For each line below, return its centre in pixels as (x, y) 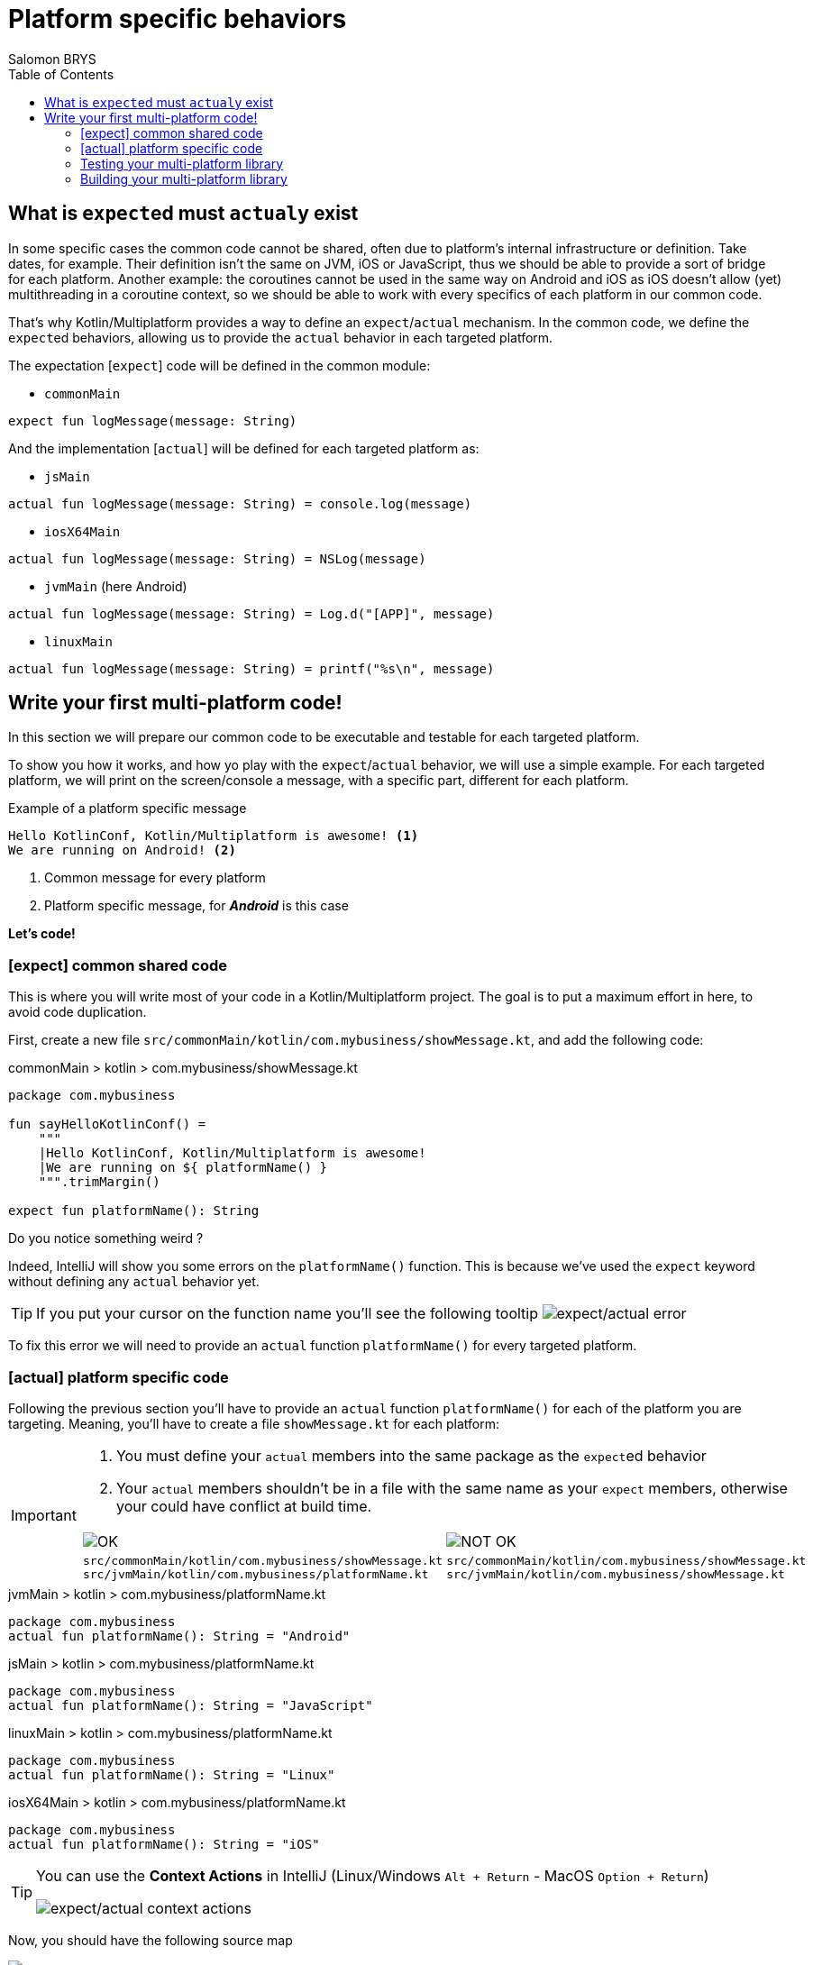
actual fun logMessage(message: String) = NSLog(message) (217, 558)
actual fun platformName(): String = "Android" (179, 1636)
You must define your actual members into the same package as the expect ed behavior (411, 1455)
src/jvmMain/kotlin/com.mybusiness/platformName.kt (256, 1574)
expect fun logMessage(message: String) (153, 420)
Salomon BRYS (52, 59)
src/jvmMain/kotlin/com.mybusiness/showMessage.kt (616, 1574)
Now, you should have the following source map (151, 1940)
